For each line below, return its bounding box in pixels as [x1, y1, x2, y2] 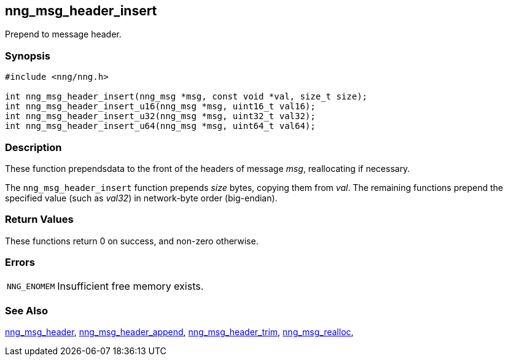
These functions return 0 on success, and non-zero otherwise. [5, 235, 259, 246]
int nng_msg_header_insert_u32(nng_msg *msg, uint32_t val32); [5, 111, 316, 122]
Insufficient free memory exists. [57, 280, 204, 293]
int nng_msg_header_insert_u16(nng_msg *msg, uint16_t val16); [5, 101, 316, 112]
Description [5, 141, 62, 153]
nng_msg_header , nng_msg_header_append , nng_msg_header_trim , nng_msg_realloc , [5, 327, 354, 338]
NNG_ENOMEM [7, 281, 55, 291]
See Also [5, 304, 48, 317]
